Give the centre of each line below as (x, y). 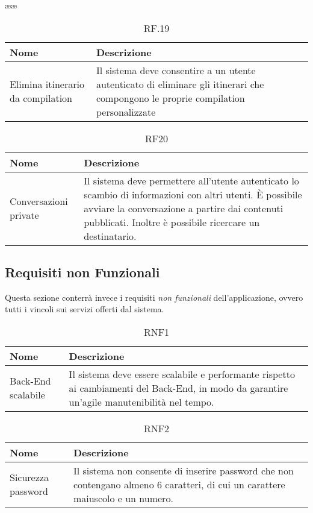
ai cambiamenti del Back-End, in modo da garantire (178, 388)
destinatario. (110, 236)
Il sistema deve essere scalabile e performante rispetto (182, 374)
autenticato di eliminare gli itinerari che (180, 84)
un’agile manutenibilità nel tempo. (141, 401)
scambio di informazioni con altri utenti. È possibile (193, 194)
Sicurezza (29, 477)
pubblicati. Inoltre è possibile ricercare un (172, 222)
